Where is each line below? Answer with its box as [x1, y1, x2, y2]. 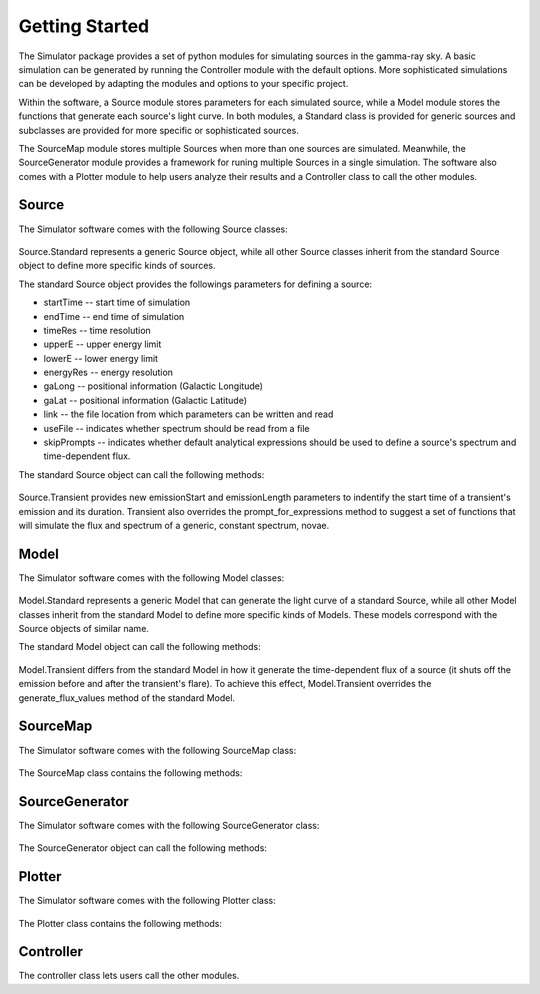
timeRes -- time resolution [43, 324, 152, 336]
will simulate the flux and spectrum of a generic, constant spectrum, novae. [18, 520, 330, 531]
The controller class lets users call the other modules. [18, 970, 240, 982]
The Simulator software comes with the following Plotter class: [18, 895, 277, 907]
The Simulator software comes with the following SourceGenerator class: [18, 819, 320, 831]
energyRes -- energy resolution [43, 366, 174, 379]
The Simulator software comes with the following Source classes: [18, 223, 289, 235]
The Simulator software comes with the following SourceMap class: [18, 744, 297, 756]
